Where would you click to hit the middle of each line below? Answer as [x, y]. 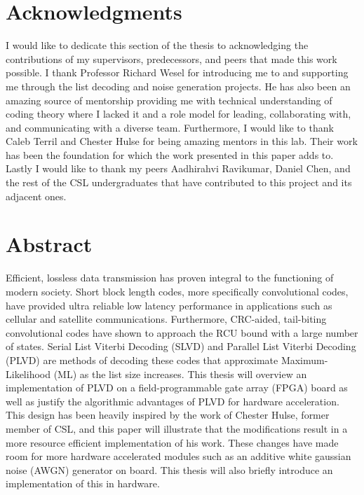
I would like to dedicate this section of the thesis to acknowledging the [157, 45]
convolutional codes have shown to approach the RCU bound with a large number [182, 332]
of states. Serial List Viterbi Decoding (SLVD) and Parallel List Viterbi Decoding [181, 346]
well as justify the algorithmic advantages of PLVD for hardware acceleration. [173, 401]
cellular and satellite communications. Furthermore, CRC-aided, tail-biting [166, 319]
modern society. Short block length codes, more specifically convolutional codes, [177, 291]
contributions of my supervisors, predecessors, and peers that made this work [171, 58]
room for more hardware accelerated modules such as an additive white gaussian [178, 456]
